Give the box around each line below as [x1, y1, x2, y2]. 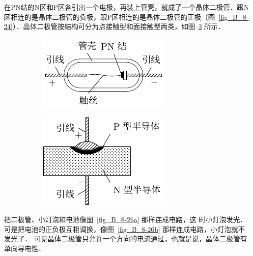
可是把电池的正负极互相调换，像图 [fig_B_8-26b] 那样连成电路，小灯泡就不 [4, 224, 245, 234]
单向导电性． [4, 243, 45, 253]
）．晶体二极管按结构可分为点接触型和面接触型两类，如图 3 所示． [12, 21, 225, 31]
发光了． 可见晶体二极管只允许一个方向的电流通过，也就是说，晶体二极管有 [4, 233, 247, 244]
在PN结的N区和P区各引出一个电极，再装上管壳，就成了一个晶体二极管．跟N [4, 2, 249, 12]
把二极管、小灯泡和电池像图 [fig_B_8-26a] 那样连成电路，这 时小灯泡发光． [4, 214, 247, 224]
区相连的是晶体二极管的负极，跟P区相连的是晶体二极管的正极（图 [4, 11, 215, 22]
